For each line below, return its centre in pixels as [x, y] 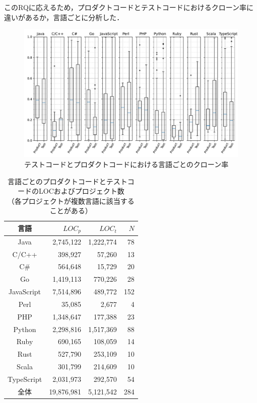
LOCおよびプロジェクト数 [81, 191]
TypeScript [25, 379]
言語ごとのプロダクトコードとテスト [67, 181]
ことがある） [71, 211]
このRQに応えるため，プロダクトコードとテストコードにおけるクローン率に [129, 7]
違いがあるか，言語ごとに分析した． [64, 17]
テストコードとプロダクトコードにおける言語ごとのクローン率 [126, 164]
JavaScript [25, 292]
